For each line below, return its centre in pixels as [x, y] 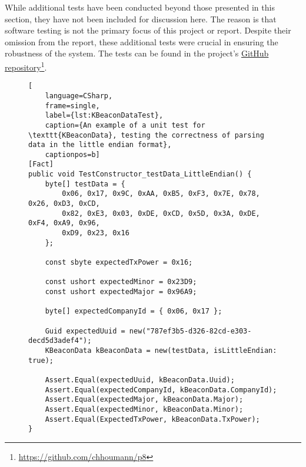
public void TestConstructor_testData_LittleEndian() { [140, 174]
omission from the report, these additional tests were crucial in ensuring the [142, 41]
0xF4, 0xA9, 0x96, [64, 223]
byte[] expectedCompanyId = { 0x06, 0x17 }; [134, 311]
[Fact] [41, 164]
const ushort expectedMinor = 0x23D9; [121, 282]
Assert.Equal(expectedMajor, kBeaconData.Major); [144, 400]
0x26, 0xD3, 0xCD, [64, 204]
